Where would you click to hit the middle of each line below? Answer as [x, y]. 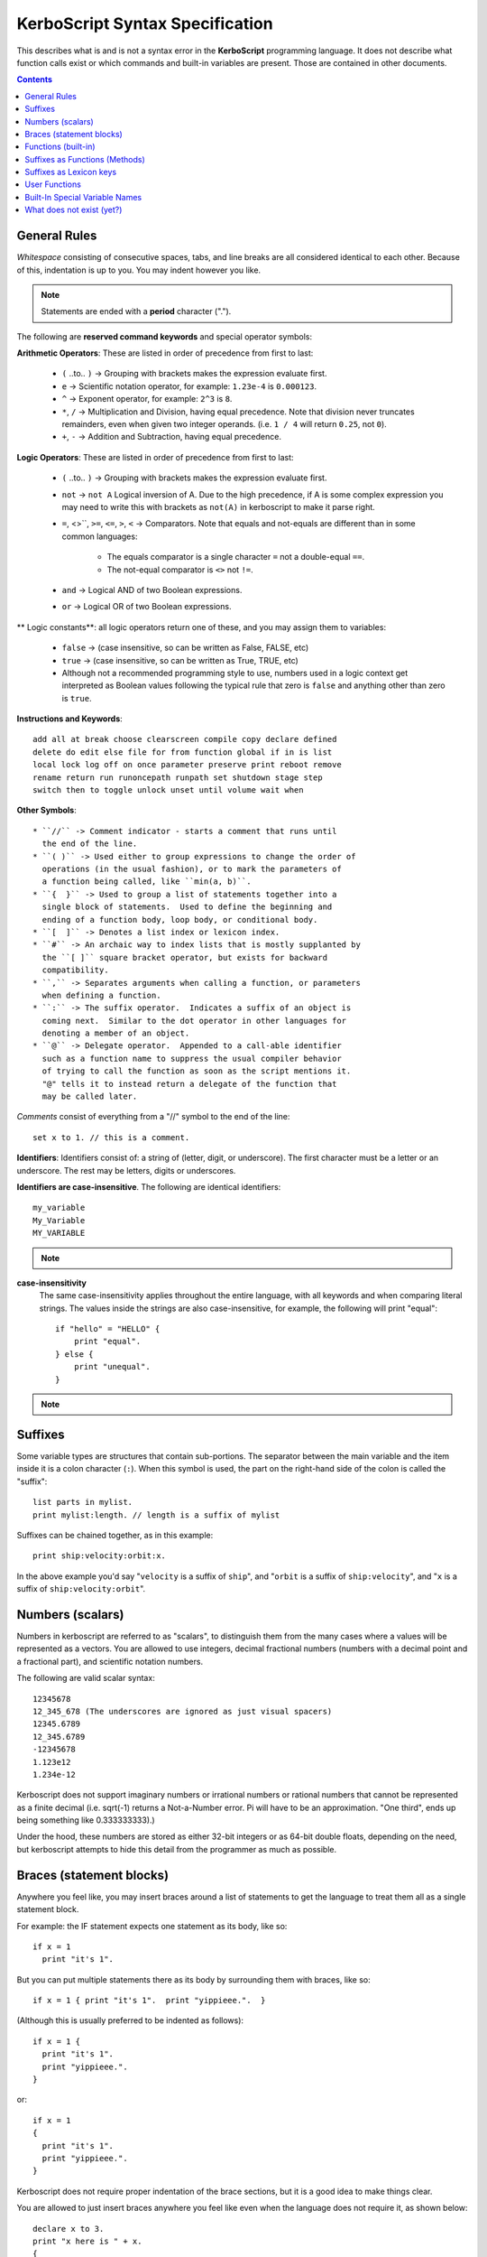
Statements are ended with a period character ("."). [136, 311]
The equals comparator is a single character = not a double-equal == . [236, 557]
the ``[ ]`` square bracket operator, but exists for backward [185, 957]
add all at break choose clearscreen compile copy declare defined [185, 739]
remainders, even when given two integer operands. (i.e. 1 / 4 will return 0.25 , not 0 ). [224, 424]
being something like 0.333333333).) [86, 1820]
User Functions [53, 184]
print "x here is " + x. [87, 2241]
